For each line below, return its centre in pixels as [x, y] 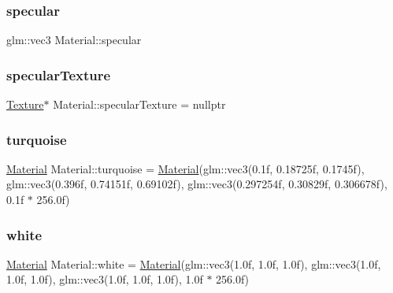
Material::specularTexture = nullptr [139, 104]
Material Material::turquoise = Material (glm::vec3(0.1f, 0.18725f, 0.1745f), [185, 168]
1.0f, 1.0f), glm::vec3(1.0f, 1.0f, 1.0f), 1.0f [105, 279]
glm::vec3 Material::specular [74, 40]
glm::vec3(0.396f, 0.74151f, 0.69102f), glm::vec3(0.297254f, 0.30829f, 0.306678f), [197, 184]
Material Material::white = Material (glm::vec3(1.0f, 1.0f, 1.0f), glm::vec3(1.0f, [194, 263]
